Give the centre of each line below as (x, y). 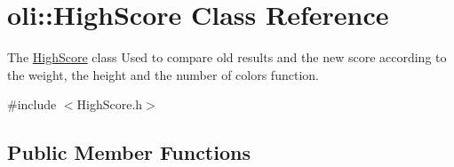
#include (32, 104)
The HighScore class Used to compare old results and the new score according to (227, 57)
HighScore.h (110, 104)
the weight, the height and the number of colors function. (163, 74)
